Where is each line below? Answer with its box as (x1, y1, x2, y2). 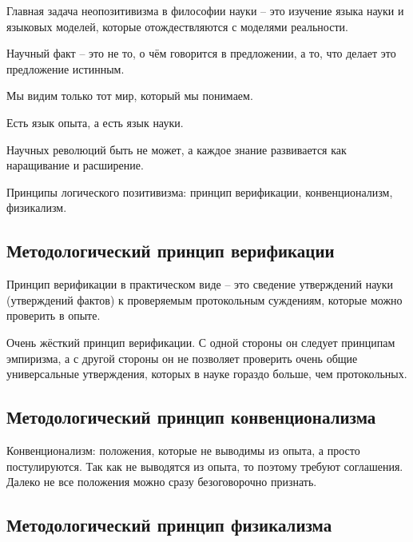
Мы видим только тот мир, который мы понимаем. (6, 87, 253, 104)
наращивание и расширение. (6, 157, 144, 173)
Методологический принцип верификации (6, 238, 335, 263)
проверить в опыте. (6, 307, 101, 324)
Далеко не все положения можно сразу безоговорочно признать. (6, 473, 317, 490)
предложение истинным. (6, 60, 125, 77)
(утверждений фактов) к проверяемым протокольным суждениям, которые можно (6, 291, 403, 308)
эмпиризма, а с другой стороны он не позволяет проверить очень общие (6, 349, 358, 366)
